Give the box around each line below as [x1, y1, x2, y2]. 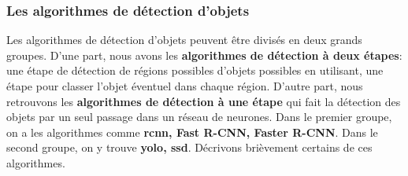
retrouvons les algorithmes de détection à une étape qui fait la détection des [6, 93, 401, 109]
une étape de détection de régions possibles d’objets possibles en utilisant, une [6, 62, 384, 79]
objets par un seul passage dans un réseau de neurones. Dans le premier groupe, [6, 108, 392, 125]
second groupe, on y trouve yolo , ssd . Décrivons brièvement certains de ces [6, 139, 373, 156]
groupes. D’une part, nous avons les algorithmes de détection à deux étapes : [6, 46, 402, 63]
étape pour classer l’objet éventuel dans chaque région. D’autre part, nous [6, 78, 363, 93]
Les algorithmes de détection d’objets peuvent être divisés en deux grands [6, 31, 362, 48]
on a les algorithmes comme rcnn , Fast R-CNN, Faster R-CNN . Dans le [6, 123, 378, 140]
